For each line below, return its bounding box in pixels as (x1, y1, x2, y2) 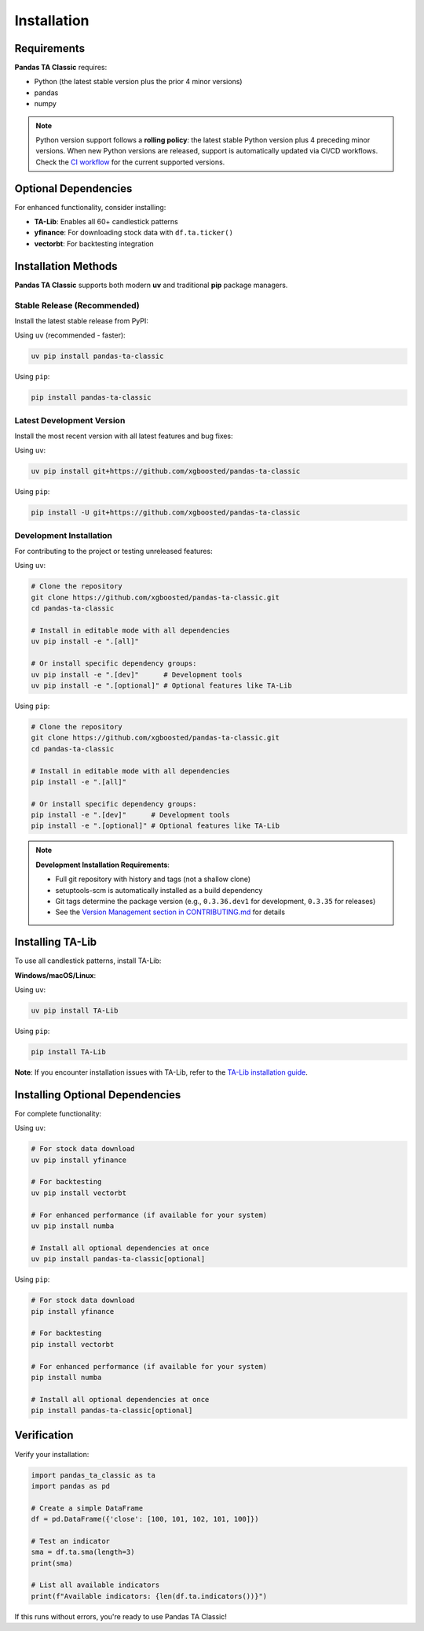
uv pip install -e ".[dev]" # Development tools (31, 670, 243, 679)
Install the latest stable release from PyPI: (14, 315, 149, 326)
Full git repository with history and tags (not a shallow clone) (55, 874, 251, 884)
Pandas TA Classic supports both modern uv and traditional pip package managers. (14, 280, 288, 290)
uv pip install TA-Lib (31, 1006, 119, 1015)
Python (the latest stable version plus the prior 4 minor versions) (34, 77, 243, 87)
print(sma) (31, 1559, 73, 1567)
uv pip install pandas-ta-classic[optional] (31, 1255, 206, 1264)
